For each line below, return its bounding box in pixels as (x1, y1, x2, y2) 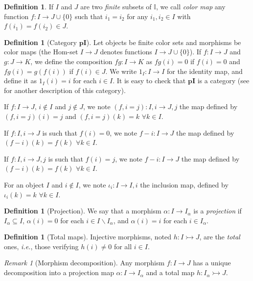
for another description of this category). (4, 85, 126, 95)
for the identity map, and (166, 66, 243, 76)
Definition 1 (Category (4, 37, 77, 47)
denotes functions (100, 47, 152, 57)
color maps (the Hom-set (4, 47, 78, 57)
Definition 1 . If (4, 1, 54, 11)
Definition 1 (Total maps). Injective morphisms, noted (4, 232, 172, 242)
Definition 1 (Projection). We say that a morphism (4, 206, 161, 216)
